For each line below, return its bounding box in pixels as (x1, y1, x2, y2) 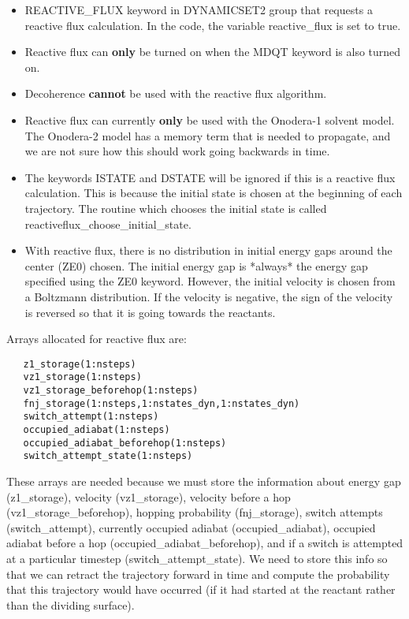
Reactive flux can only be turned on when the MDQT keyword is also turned (24, 43, 401, 60)
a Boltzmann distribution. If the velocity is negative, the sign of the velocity (24, 288, 393, 304)
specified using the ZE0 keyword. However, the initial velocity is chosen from (24, 273, 396, 289)
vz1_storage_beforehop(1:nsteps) (23, 385, 199, 396)
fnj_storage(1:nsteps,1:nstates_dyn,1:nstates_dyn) (23, 397, 300, 409)
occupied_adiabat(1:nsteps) (23, 423, 170, 435)
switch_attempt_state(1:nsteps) (23, 450, 193, 462)
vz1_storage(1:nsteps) (23, 371, 142, 383)
